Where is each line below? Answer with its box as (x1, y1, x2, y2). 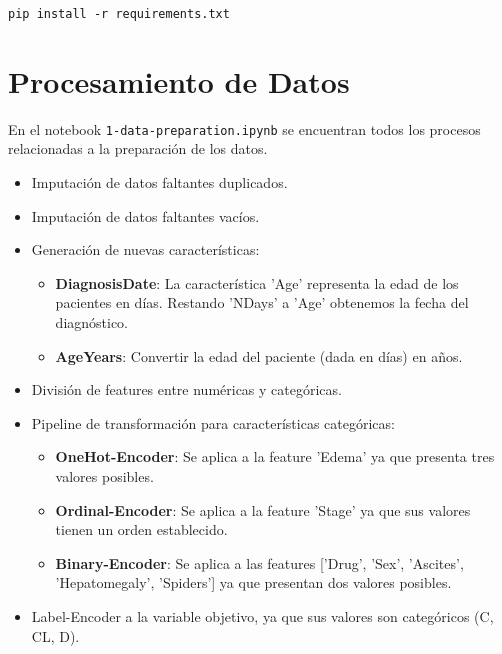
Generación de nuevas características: (31, 239, 260, 260)
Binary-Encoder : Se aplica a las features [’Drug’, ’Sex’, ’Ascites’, (55, 552, 464, 573)
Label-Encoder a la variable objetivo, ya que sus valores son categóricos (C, (31, 605, 494, 626)
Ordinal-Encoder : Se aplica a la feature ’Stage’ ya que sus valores (55, 499, 471, 520)
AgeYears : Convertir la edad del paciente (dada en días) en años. (55, 345, 463, 366)
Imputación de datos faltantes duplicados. (31, 172, 288, 193)
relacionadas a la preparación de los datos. (8, 138, 268, 159)
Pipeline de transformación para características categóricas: (31, 412, 395, 433)
